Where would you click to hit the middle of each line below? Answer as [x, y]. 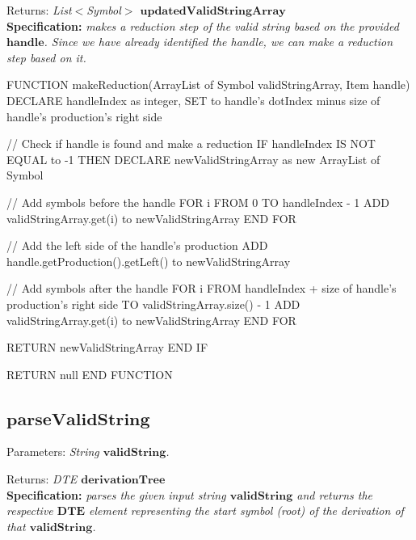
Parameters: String [53, 451]
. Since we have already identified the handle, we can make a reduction [219, 42]
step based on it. [46, 57]
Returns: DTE [42, 479]
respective [30, 510]
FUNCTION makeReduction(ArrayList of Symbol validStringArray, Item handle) [208, 84]
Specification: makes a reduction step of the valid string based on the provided [203, 25]
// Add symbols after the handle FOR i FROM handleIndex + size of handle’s [202, 288]
